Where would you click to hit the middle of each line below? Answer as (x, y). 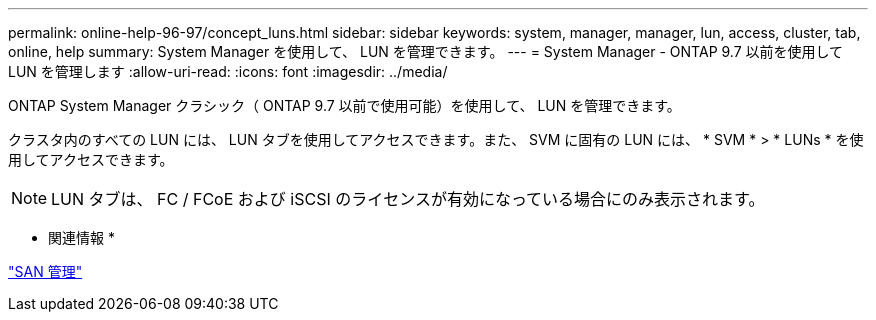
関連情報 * (81, 237)
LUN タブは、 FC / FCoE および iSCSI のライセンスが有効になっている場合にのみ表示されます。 (408, 199)
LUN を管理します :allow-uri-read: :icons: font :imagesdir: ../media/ (228, 71)
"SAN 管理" (45, 271)
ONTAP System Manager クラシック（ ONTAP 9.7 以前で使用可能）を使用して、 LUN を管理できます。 (344, 105)
